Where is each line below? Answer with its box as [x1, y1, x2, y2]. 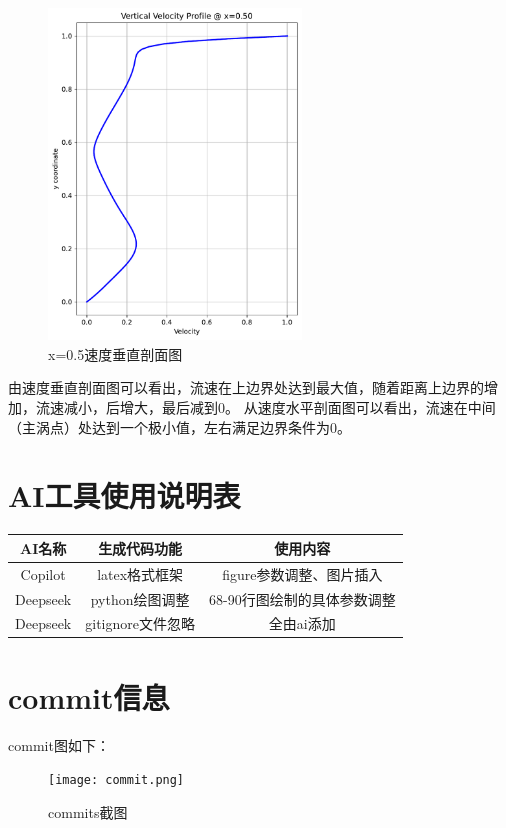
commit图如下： [8, 734, 110, 755]
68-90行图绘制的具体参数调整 [208, 588, 396, 609]
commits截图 [48, 801, 128, 822]
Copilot [20, 563, 66, 584]
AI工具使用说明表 [8, 475, 241, 516]
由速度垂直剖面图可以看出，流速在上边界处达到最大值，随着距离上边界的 [8, 377, 484, 398]
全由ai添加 [268, 613, 336, 634]
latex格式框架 [97, 563, 184, 584]
